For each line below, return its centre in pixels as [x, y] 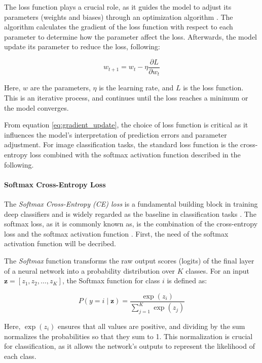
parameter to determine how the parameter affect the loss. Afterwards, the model [130, 36]
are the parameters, [60, 88]
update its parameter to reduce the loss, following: [82, 46]
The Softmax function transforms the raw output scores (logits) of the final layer [129, 260]
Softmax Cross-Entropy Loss [55, 184]
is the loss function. [213, 88]
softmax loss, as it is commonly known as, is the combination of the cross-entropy [131, 224]
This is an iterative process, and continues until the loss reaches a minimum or [126, 98]
